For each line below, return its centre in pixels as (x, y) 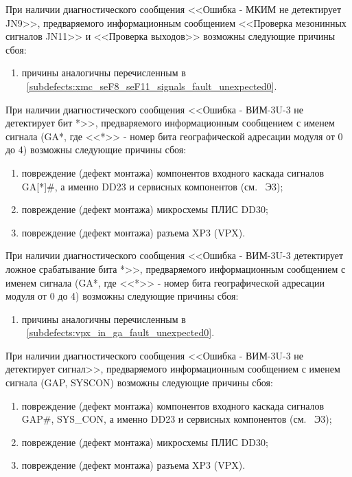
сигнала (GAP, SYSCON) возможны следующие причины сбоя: (139, 382)
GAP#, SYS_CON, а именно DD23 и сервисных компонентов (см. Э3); (177, 419)
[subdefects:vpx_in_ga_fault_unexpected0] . (120, 332)
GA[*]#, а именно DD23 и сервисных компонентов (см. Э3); (152, 186)
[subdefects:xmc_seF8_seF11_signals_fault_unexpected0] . (152, 86)
